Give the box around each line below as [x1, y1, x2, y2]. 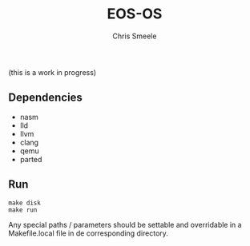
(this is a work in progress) [8, 67, 97, 77]
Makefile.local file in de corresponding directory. [8, 228, 168, 238]
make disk [8, 199, 42, 207]
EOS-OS [107, 5, 163, 23]
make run [8, 205, 38, 214]
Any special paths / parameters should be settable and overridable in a [8, 220, 242, 229]
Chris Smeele [112, 31, 157, 41]
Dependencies [8, 91, 83, 105]
